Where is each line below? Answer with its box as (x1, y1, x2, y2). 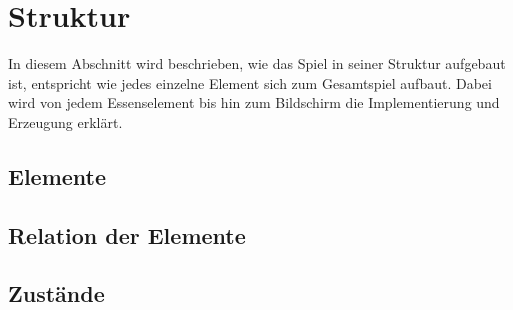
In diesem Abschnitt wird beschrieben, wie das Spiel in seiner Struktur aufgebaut (8, 53, 506, 74)
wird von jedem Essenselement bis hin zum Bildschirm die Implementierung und (8, 92, 500, 113)
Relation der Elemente (8, 219, 246, 250)
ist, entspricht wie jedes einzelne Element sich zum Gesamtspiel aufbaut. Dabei (8, 72, 492, 93)
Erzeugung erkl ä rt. (8, 111, 123, 132)
